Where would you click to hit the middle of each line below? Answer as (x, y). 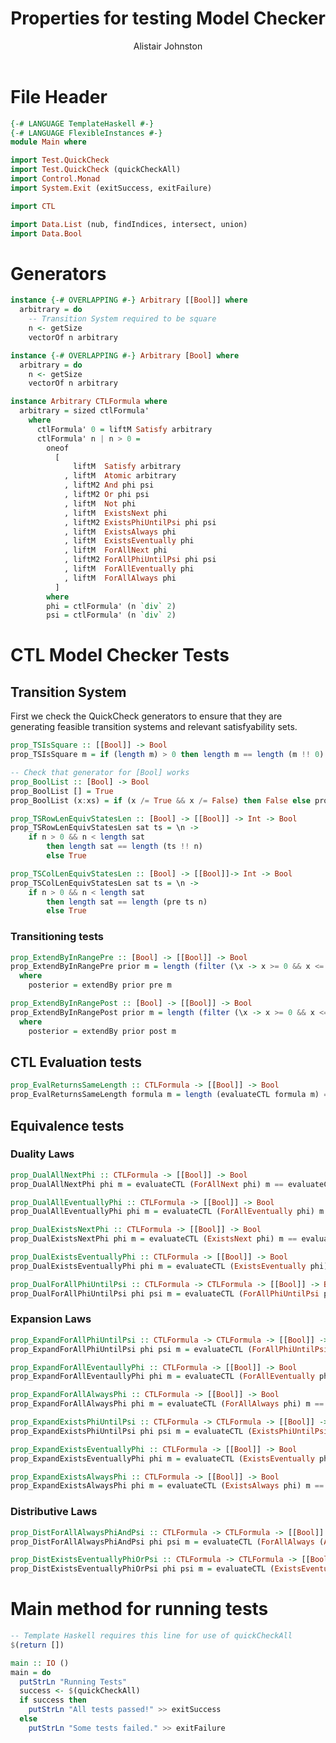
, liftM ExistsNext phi (115, 513)
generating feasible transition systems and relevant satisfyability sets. (154, 727)
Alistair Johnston (168, 46)
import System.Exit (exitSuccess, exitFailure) (111, 188)
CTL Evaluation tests (76, 1062)
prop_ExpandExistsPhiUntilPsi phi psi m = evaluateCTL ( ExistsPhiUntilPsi (169, 1431)
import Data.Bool (46, 233)
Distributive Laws (54, 1512)
